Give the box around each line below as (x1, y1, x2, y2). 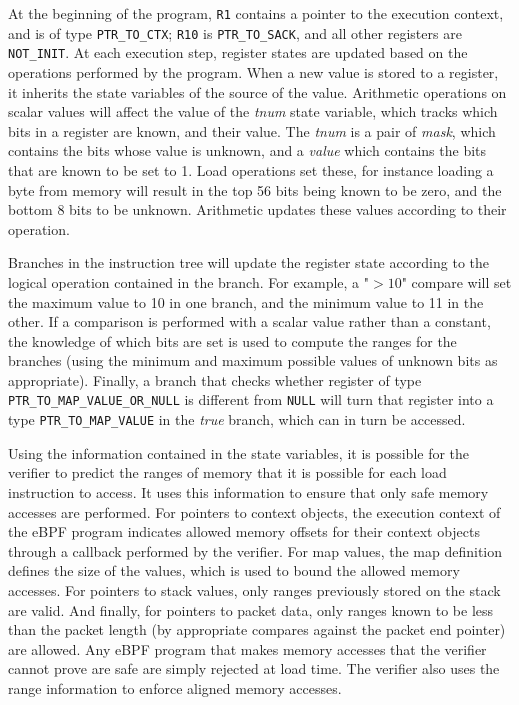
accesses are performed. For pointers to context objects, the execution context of (8, 501, 501, 522)
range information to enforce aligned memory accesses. (8, 677, 342, 698)
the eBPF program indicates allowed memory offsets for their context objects (8, 521, 480, 542)
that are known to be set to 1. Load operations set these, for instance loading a (8, 159, 494, 180)
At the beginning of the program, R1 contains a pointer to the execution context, (8, 3, 504, 23)
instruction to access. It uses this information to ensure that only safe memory (8, 481, 489, 502)
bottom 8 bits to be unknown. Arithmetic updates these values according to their (8, 199, 507, 220)
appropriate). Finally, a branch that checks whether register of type (8, 369, 422, 390)
